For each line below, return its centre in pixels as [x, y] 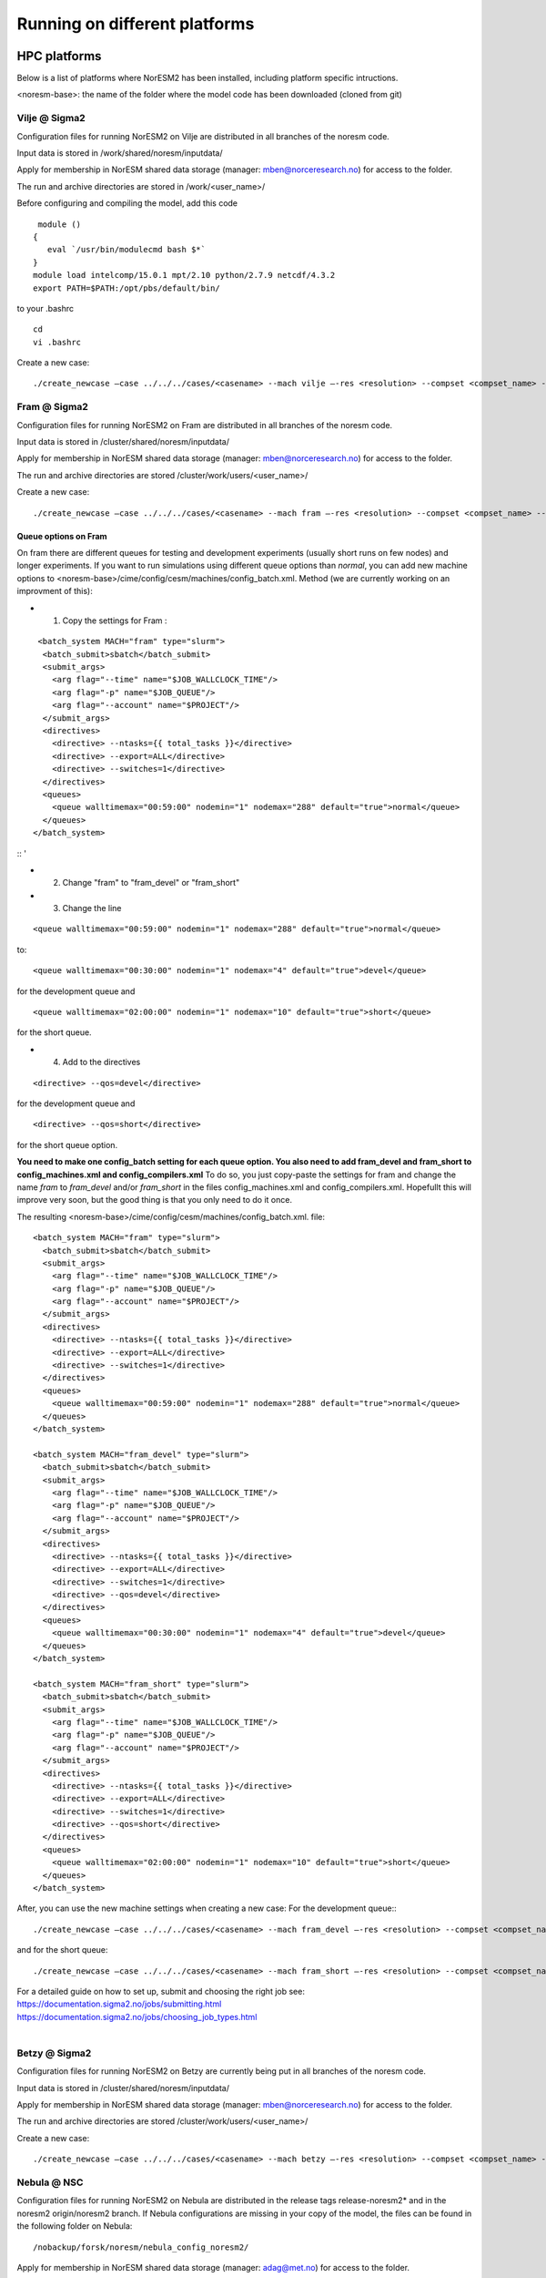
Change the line [92, 908]
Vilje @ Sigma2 [51, 118]
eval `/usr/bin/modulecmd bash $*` [126, 250]
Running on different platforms [136, 24]
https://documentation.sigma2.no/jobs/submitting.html [119, 2004]
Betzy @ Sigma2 [54, 2053]
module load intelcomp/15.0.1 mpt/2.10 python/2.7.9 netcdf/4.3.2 [184, 275]
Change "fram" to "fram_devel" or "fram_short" [151, 883]
